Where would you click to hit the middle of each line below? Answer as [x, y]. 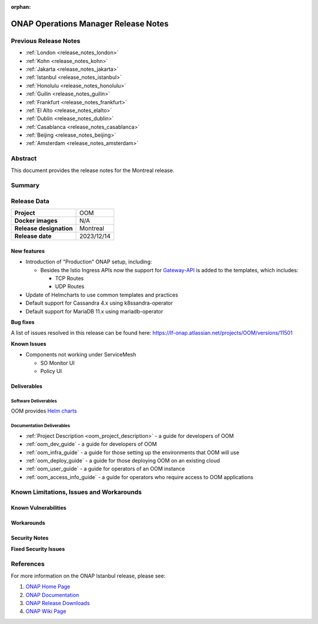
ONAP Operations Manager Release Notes [90, 24]
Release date [33, 236]
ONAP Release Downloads [58, 603]
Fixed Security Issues [38, 549]
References [28, 564]
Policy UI [51, 371]
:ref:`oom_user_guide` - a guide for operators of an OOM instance [105, 469]
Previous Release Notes [46, 41]
